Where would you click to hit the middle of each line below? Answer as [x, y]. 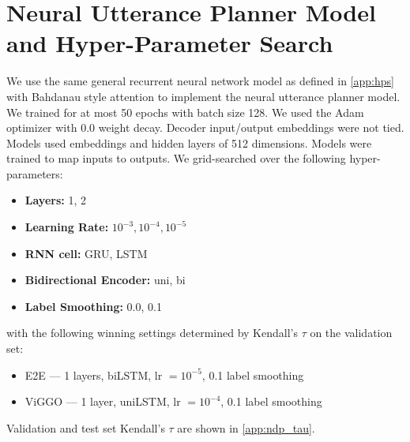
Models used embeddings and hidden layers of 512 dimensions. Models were [189, 142]
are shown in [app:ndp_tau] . [246, 427]
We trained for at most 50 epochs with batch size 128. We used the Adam [185, 112]
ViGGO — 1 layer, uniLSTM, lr [103, 401]
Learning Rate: [67, 227]
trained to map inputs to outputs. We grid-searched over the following [176, 158]
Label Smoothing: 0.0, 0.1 [93, 306]
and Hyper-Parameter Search [170, 43]
